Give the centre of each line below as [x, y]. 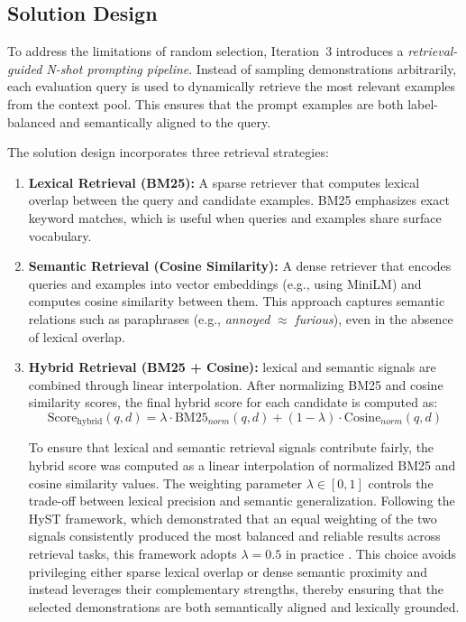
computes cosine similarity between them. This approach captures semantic [237, 301]
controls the [401, 483]
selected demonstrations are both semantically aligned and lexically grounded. [244, 606]
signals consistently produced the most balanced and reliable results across [234, 536]
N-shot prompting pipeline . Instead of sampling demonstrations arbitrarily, [251, 68]
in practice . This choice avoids [371, 553]
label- [423, 103]
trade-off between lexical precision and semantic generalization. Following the [242, 501]
